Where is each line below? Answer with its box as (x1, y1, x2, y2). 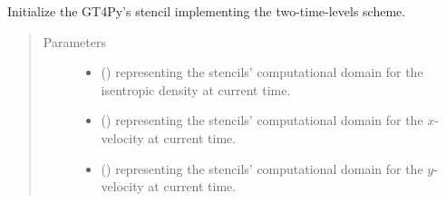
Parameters (43, 32, 106, 51)
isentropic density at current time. (101, 80, 291, 99)
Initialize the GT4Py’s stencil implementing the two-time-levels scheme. (7, 2, 406, 20)
